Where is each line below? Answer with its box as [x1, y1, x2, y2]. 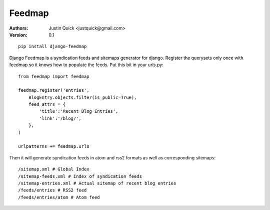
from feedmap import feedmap [18, 73, 89, 79]
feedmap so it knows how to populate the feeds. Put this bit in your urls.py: [9, 62, 163, 68]
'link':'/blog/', [39, 115, 82, 121]
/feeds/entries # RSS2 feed [18, 187, 87, 193]
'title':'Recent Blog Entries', [39, 108, 118, 114]
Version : [9, 32, 27, 38]
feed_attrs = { [28, 102, 66, 107]
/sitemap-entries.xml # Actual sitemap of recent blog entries [18, 180, 176, 186]
